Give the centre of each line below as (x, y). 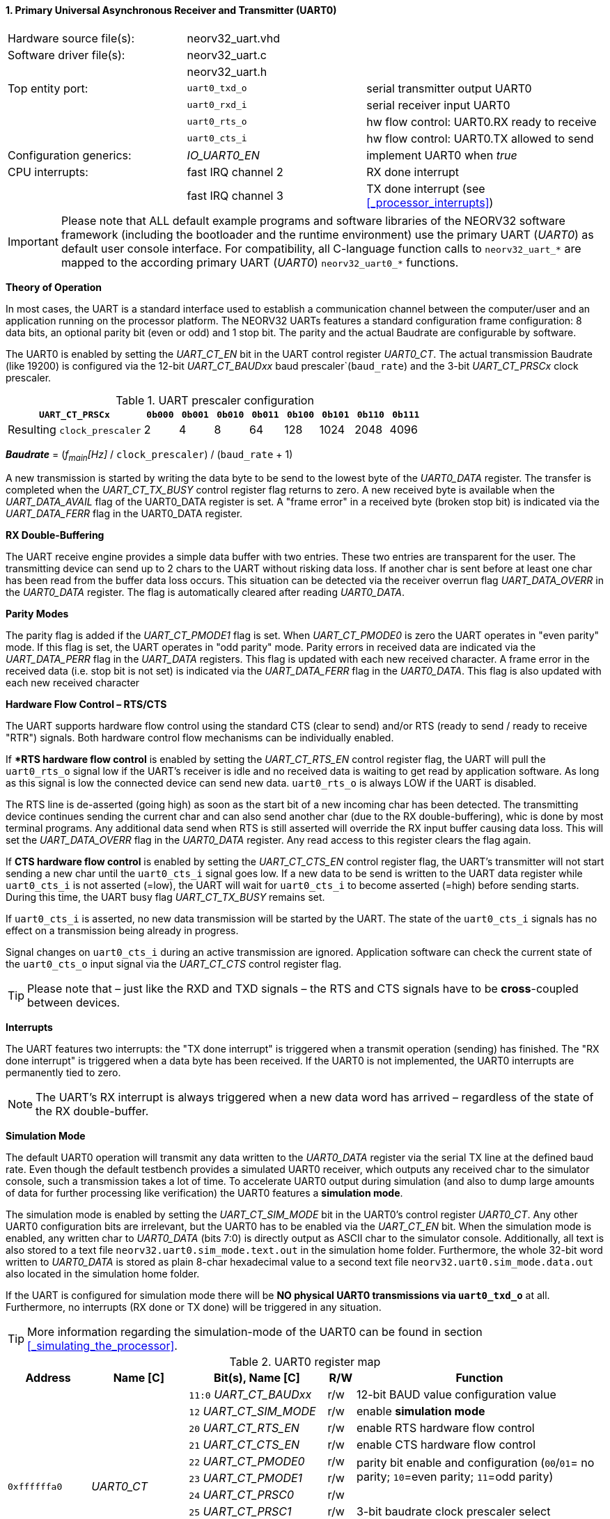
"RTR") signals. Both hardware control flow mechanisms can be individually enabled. (200, 738)
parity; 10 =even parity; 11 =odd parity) (455, 1477)
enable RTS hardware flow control (445, 1428)
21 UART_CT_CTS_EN (244, 1445)
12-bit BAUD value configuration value (456, 1395)
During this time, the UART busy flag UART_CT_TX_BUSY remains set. (165, 897)
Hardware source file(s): (71, 38)
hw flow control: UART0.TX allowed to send (480, 138)
